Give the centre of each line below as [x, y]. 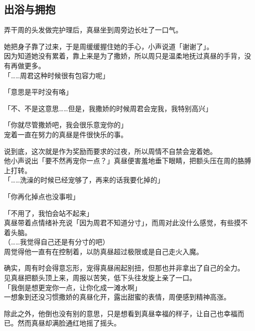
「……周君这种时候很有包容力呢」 [57, 75]
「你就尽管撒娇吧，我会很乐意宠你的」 [66, 125]
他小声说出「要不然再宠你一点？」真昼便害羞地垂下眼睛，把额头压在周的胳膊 [127, 161]
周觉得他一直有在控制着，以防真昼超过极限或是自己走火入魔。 [103, 251]
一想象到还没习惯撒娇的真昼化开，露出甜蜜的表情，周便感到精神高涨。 [117, 297]
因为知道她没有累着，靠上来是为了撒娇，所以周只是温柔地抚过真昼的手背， [124, 56]
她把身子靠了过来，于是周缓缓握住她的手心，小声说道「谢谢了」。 [109, 46]
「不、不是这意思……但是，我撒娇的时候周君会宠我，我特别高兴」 [108, 108]
